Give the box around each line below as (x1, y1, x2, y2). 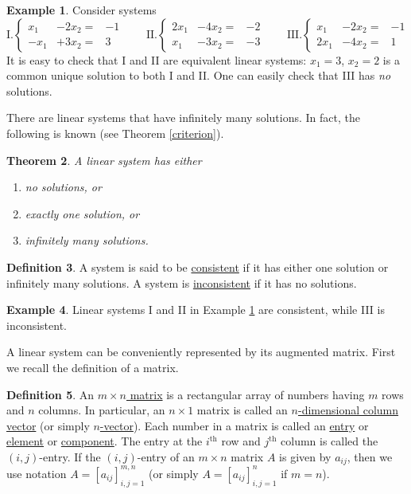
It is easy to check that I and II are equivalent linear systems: (6, 51, 307, 68)
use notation (6, 465, 67, 481)
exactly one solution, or (25, 205, 140, 222)
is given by (279, 448, 332, 465)
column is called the (281, 433, 378, 449)
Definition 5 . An (6, 386, 95, 402)
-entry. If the (39, 448, 101, 465)
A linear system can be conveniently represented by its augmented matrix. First (6, 343, 396, 360)
